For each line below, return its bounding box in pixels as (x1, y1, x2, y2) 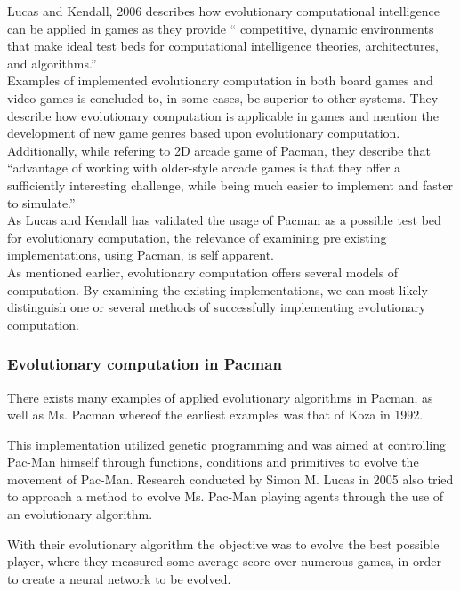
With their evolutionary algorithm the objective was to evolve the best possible (7, 534, 440, 553)
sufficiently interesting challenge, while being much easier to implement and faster (7, 175, 453, 194)
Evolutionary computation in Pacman (7, 353, 282, 375)
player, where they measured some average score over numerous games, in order (7, 552, 441, 571)
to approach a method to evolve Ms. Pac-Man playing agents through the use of (7, 487, 444, 506)
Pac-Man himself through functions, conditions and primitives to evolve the (7, 452, 419, 471)
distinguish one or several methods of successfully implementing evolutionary (7, 298, 426, 316)
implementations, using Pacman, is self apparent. (7, 245, 274, 264)
